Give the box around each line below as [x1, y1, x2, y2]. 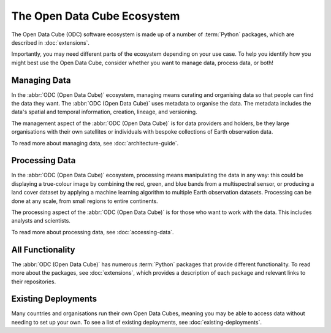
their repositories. [11, 278, 56, 285]
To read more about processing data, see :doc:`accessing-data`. [11, 228, 174, 235]
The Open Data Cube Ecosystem [11, 9, 180, 23]
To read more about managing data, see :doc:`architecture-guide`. [11, 139, 179, 147]
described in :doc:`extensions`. [11, 39, 90, 46]
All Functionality [11, 244, 75, 255]
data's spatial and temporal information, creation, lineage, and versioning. [11, 108, 197, 116]
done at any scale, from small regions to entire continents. [11, 197, 159, 205]
